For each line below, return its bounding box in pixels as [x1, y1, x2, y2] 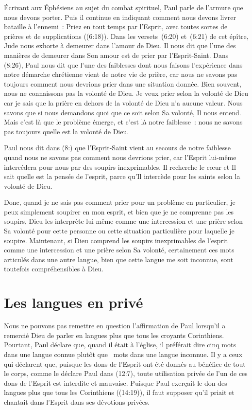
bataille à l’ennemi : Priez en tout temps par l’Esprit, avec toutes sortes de [4, 21, 228, 32]
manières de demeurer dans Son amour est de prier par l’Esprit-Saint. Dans [4, 50, 229, 60]
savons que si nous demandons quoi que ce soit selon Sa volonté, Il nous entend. [4, 107, 241, 117]
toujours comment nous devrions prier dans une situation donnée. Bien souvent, [4, 78, 241, 89]
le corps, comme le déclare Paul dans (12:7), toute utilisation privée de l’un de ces [4, 368, 248, 378]
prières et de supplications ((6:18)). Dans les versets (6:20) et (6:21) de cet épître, [4, 31, 249, 41]
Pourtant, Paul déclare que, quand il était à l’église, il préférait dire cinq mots [4, 339, 236, 350]
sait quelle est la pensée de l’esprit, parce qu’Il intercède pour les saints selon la [4, 171, 240, 181]
